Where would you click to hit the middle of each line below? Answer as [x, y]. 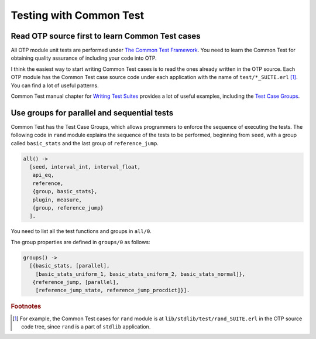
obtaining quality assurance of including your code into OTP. [84, 58]
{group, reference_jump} [68, 208]
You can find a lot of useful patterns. [55, 85]
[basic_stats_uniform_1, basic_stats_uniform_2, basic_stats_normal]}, [140, 274]
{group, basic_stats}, [65, 191]
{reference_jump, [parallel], [76, 282]
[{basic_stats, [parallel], [70, 266]
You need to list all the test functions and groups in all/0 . [81, 231]
